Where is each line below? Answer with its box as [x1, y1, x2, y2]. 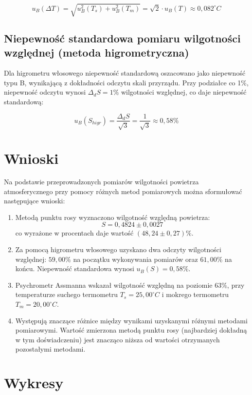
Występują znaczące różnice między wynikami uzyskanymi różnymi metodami [15, 315, 248, 325]
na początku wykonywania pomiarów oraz [73, 254, 198, 264]
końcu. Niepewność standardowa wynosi [15, 263, 134, 274]
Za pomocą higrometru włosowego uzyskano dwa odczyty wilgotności [15, 244, 221, 255]
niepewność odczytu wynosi [4, 87, 86, 97]
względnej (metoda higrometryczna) [4, 45, 189, 60]
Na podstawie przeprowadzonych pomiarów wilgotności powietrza [4, 177, 199, 187]
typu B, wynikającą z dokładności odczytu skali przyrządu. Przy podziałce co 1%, [4, 77, 249, 87]
